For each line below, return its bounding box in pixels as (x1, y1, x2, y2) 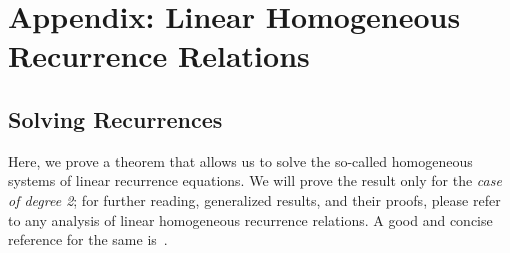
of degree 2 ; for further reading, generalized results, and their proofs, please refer (8, 189, 501, 210)
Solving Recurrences (8, 103, 223, 134)
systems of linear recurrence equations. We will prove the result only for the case (8, 170, 502, 191)
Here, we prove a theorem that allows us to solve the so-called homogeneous (8, 150, 473, 171)
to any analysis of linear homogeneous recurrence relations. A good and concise (8, 209, 493, 230)
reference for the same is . (8, 229, 168, 250)
